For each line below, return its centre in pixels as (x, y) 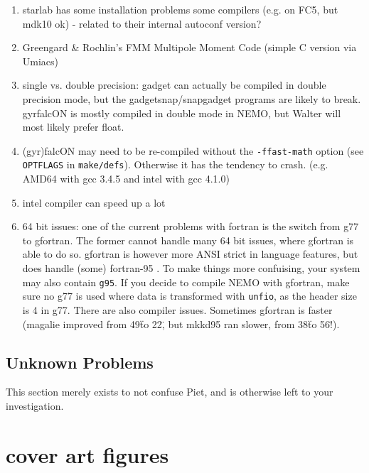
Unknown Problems (80, 362)
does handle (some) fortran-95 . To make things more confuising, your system (191, 268)
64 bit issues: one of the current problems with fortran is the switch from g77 (191, 226)
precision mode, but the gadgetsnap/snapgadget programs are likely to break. (192, 98)
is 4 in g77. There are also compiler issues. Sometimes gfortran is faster (177, 309)
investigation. (35, 405)
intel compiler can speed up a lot (94, 202)
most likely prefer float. (73, 127)
